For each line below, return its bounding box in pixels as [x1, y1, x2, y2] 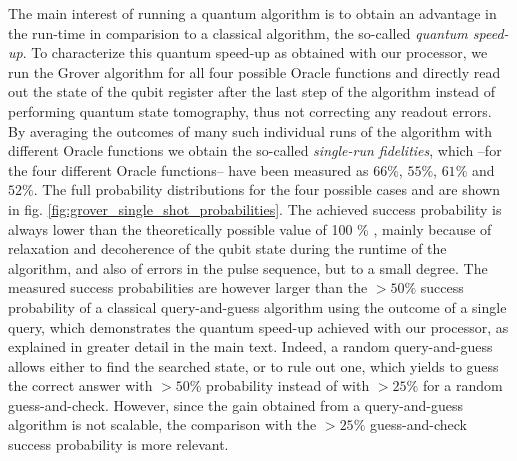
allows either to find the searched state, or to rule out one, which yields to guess [8, 355, 499, 376]
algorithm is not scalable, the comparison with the [8, 414, 317, 435]
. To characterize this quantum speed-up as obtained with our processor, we [22, 42, 488, 63]
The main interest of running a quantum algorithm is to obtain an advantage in [8, 3, 497, 23]
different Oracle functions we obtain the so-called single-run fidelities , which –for [8, 140, 502, 161]
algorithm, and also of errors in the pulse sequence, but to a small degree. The [8, 257, 488, 278]
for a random [422, 375, 503, 396]
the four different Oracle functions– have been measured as [8, 159, 369, 180]
